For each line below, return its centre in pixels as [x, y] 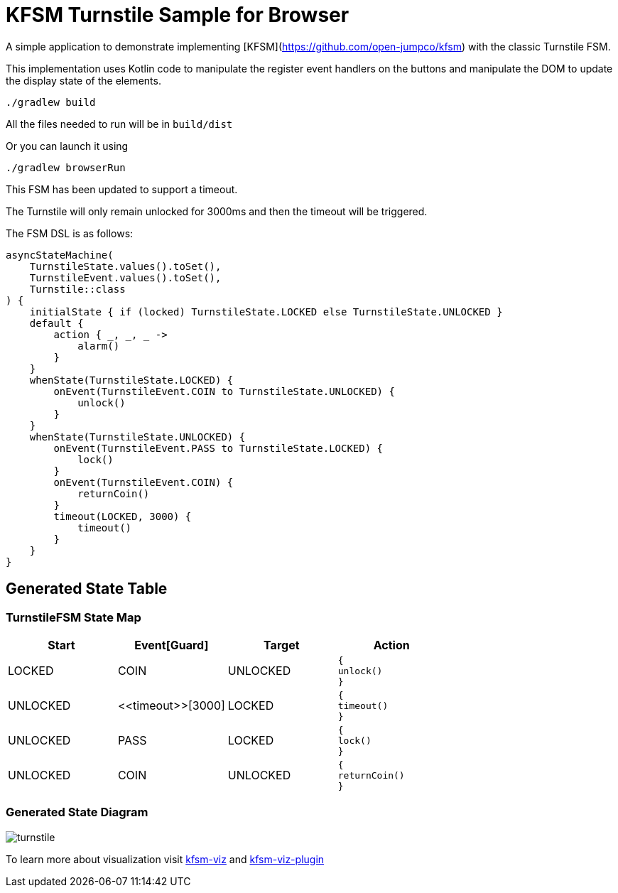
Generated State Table [87, 589]
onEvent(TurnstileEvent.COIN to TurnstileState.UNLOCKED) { [224, 391]
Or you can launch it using [67, 146]
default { [56, 323]
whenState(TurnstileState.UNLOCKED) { [137, 437]
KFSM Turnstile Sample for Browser [178, 15]
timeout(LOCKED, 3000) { [123, 516]
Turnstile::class [77, 289]
